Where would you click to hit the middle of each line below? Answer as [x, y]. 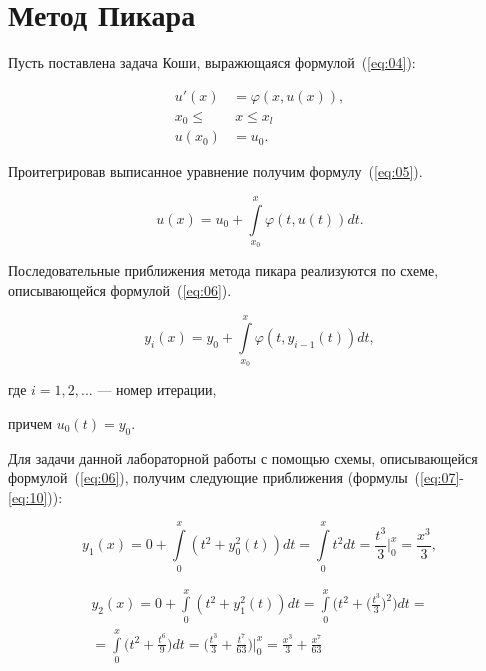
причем [30, 422]
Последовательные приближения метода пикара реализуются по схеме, [223, 270]
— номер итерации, [157, 389]
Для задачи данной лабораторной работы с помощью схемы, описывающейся [243, 457]
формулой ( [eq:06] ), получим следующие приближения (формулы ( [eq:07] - [236, 477]
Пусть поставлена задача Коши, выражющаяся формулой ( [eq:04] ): [212, 62]
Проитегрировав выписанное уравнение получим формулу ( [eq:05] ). [215, 171]
